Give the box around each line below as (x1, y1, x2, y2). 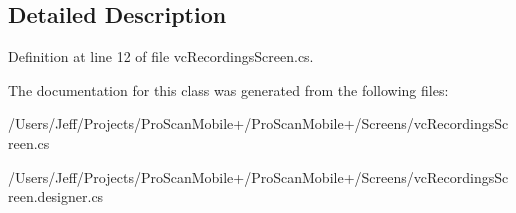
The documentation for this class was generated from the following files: (8, 79, 449, 100)
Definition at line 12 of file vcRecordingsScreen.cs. (8, 46, 314, 67)
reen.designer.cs (8, 186, 104, 207)
